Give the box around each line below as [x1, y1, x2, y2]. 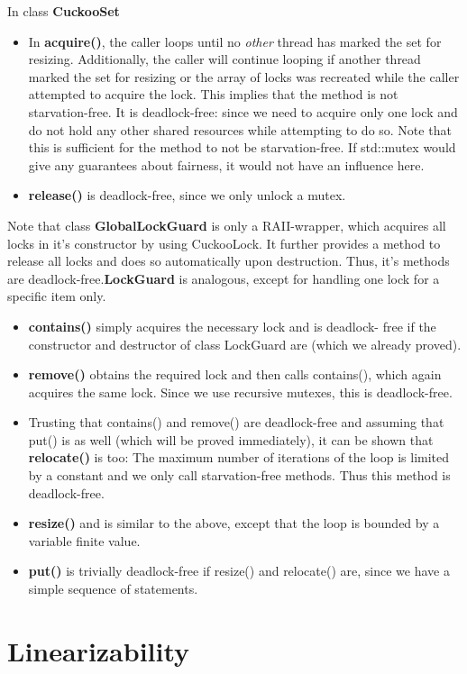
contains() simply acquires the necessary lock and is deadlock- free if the [28, 316, 436, 335]
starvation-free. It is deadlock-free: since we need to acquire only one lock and [28, 102, 458, 121]
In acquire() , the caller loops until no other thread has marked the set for [28, 32, 442, 50]
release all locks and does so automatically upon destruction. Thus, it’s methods [7, 251, 450, 270]
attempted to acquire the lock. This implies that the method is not [28, 85, 398, 104]
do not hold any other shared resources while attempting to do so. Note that [28, 120, 452, 139]
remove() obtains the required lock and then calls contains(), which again [28, 365, 442, 384]
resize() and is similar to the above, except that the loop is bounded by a [28, 514, 440, 533]
